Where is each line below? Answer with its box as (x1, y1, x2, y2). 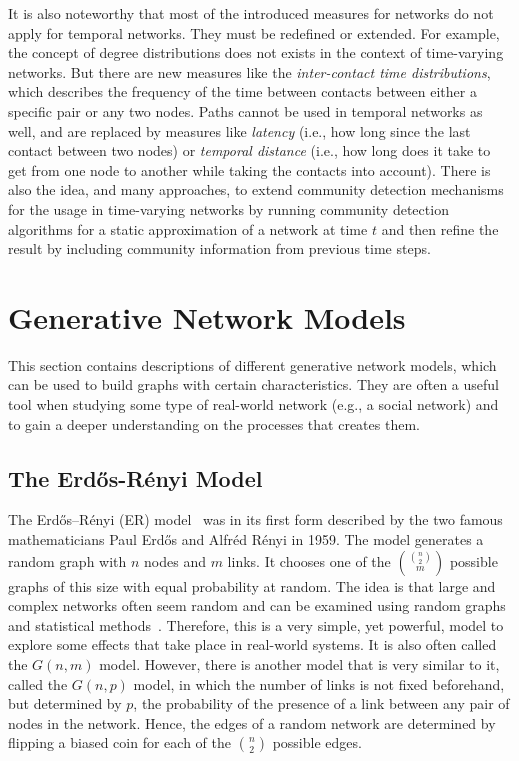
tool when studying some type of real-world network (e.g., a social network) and (8, 394, 499, 415)
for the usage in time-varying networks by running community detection (8, 198, 449, 219)
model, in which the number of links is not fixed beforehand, (133, 673, 505, 694)
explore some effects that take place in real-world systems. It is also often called (8, 634, 497, 655)
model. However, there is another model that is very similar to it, (99, 653, 500, 674)
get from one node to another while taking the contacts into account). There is (8, 159, 491, 180)
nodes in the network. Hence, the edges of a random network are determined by (8, 712, 496, 733)
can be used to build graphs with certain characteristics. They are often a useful (8, 374, 499, 395)
